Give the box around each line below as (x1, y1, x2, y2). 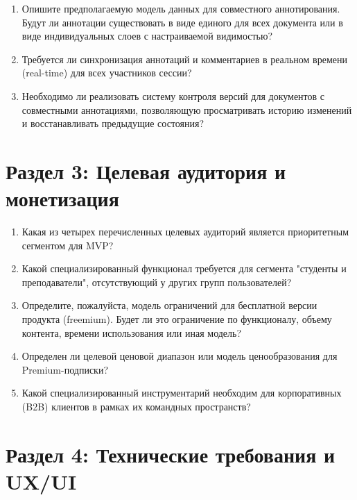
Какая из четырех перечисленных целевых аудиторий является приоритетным (21, 224, 349, 239)
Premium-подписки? (21, 362, 109, 376)
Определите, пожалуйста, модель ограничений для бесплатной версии (21, 298, 317, 312)
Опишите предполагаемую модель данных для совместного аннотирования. (21, 1, 340, 15)
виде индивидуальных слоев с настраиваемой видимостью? (21, 28, 273, 43)
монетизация (6, 184, 119, 212)
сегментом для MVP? (21, 237, 114, 252)
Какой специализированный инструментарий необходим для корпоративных (21, 385, 342, 400)
